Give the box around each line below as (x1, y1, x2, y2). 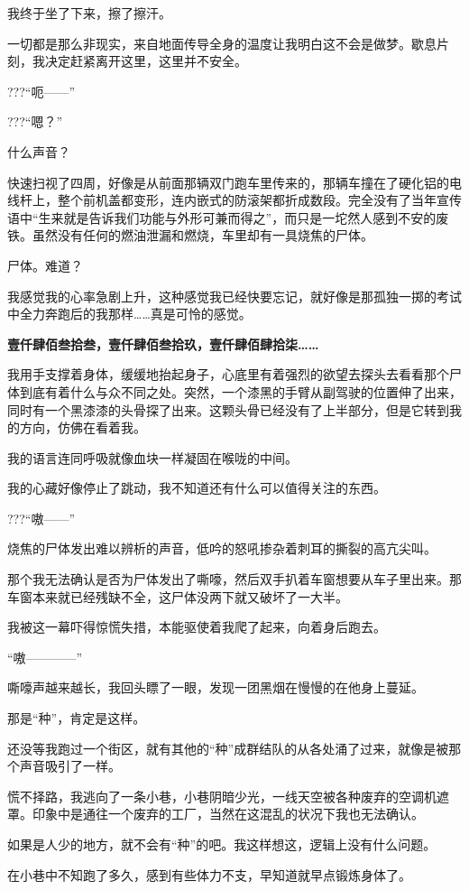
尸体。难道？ (7, 255, 83, 274)
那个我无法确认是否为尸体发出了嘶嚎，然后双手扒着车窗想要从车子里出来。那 (7, 570, 462, 589)
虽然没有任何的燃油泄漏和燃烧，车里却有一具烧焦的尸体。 (32, 226, 373, 245)
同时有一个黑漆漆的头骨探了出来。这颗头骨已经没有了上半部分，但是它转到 (7, 400, 449, 419)
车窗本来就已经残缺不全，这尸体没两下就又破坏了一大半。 (7, 587, 348, 606)
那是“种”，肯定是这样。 (7, 709, 146, 728)
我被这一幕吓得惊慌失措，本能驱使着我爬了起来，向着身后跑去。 (7, 617, 386, 636)
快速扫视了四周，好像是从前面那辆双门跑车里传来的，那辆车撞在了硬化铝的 (7, 172, 449, 191)
